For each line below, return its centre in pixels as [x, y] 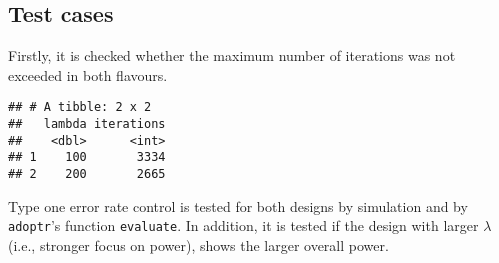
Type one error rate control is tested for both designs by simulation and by [238, 205]
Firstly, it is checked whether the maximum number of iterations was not [232, 55]
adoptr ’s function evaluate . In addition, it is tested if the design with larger [243, 225]
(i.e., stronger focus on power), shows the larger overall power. [198, 244]
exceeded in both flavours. [88, 74]
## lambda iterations [87, 124]
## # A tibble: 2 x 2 [80, 107]
